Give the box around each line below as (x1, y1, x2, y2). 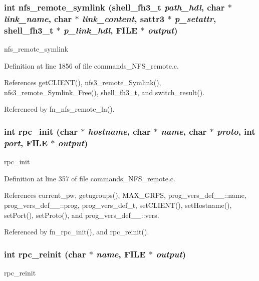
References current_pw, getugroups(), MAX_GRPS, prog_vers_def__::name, (4, 190, 246, 200)
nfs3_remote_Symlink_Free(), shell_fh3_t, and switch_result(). (4, 87, 205, 97)
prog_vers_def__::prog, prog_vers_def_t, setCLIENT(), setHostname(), (4, 199, 232, 210)
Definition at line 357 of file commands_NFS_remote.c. (4, 173, 175, 183)
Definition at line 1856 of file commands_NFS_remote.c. (4, 60, 179, 71)
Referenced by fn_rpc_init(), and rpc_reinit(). (4, 226, 149, 237)
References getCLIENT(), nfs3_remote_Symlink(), (4, 77, 161, 88)
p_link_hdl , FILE (64, 24, 138, 36)
